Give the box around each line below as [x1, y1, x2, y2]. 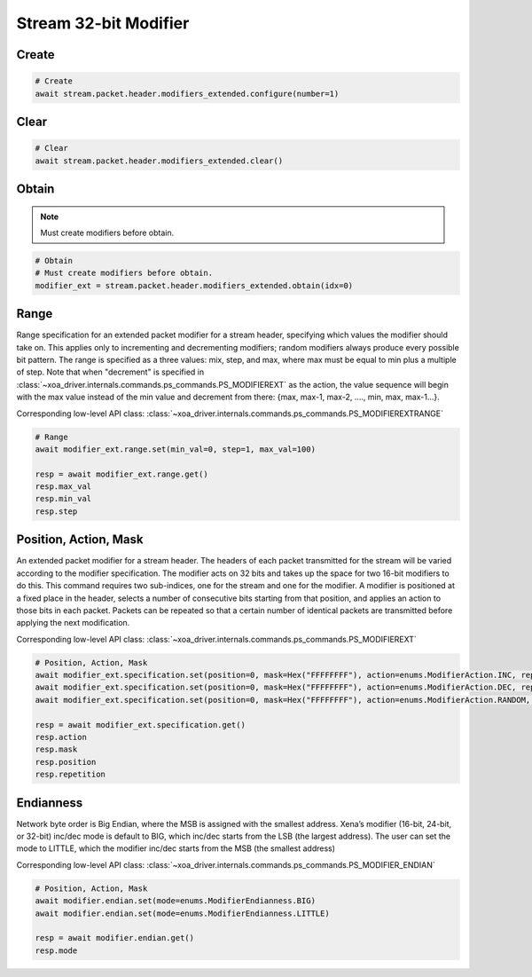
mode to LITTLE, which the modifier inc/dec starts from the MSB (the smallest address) [16, 843, 336, 854]
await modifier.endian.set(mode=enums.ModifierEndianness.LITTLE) [35, 908, 330, 918]
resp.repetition [35, 769, 106, 780]
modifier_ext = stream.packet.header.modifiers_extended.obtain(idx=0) [35, 280, 354, 290]
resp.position [35, 757, 97, 767]
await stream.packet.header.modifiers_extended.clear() [35, 155, 284, 166]
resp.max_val [35, 482, 92, 492]
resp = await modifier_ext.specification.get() [35, 720, 246, 729]
